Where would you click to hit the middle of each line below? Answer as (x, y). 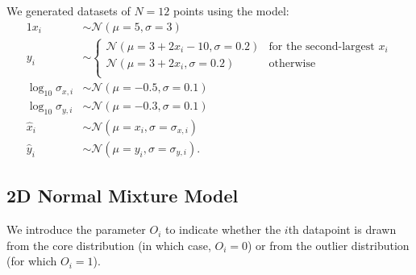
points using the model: (231, 10)
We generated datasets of (69, 10)
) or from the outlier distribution (329, 245)
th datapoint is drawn (342, 229)
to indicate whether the (223, 229)
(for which (32, 261)
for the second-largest (322, 46)
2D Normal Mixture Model (123, 196)
